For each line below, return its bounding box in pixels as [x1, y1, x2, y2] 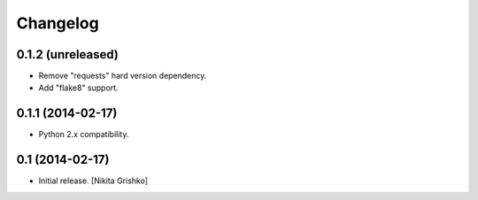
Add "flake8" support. [38, 82, 119, 93]
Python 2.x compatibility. [38, 129, 129, 140]
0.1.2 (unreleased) [16, 47, 119, 62]
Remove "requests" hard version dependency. [38, 71, 207, 81]
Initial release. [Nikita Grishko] [38, 175, 149, 186]
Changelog [16, 13, 99, 33]
